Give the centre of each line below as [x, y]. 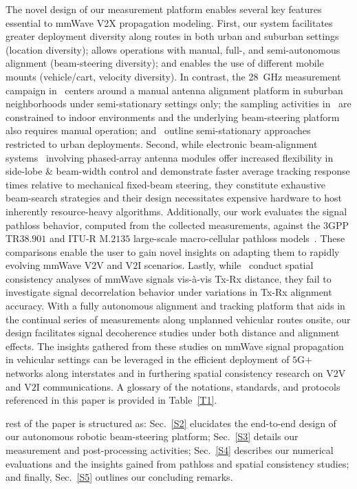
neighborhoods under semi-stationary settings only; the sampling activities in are [178, 104]
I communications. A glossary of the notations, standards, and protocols [188, 386]
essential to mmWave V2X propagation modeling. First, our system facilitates [169, 22]
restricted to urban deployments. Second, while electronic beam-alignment [162, 143]
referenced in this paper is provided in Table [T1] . [111, 400]
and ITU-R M [79, 238]
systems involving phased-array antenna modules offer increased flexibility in [170, 157]
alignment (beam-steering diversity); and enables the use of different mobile [165, 63]
